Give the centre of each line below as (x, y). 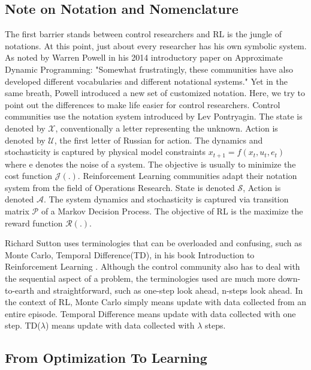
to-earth (20, 290)
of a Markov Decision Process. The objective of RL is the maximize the (172, 211)
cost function (29, 176)
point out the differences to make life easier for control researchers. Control (143, 104)
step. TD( (23, 325)
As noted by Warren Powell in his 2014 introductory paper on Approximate (144, 57)
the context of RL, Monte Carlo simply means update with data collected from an (156, 302)
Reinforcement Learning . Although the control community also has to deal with (153, 266)
